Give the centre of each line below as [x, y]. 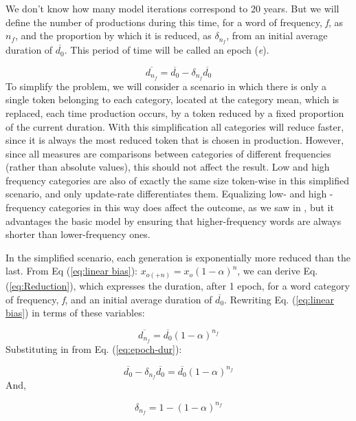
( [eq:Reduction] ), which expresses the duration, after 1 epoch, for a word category [178, 285]
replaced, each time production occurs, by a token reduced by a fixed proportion [175, 112]
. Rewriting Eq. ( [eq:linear [279, 299]
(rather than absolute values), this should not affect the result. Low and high [168, 167]
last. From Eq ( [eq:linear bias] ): [71, 271]
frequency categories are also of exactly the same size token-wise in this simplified [177, 180]
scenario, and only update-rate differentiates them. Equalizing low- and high [166, 194]
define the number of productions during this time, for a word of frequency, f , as [174, 22]
